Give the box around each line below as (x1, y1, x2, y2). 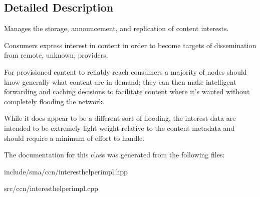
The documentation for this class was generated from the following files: (4, 149, 225, 160)
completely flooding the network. (4, 96, 105, 106)
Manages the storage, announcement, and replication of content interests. (4, 23, 229, 34)
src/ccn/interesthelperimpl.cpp (4, 183, 98, 193)
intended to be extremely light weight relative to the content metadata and (4, 122, 235, 133)
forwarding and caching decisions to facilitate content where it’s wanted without (4, 86, 250, 97)
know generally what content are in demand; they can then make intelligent (4, 76, 236, 87)
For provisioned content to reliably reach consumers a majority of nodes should (4, 66, 247, 77)
